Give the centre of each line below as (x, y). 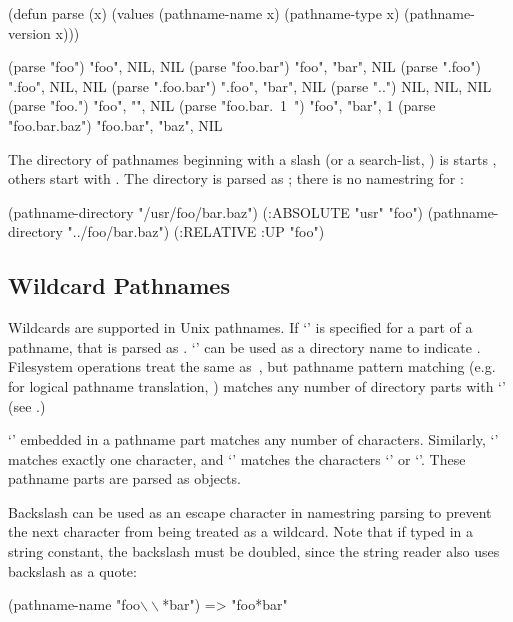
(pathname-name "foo (74, 604)
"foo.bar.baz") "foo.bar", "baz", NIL (115, 124)
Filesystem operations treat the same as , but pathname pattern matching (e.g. (252, 366)
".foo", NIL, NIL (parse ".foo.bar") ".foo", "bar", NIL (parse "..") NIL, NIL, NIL (250, 85)
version (29, 32)
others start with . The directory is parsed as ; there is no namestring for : (236, 178)
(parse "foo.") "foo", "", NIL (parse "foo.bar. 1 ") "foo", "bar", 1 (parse (222, 105)
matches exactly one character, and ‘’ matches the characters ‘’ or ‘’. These (237, 458)
